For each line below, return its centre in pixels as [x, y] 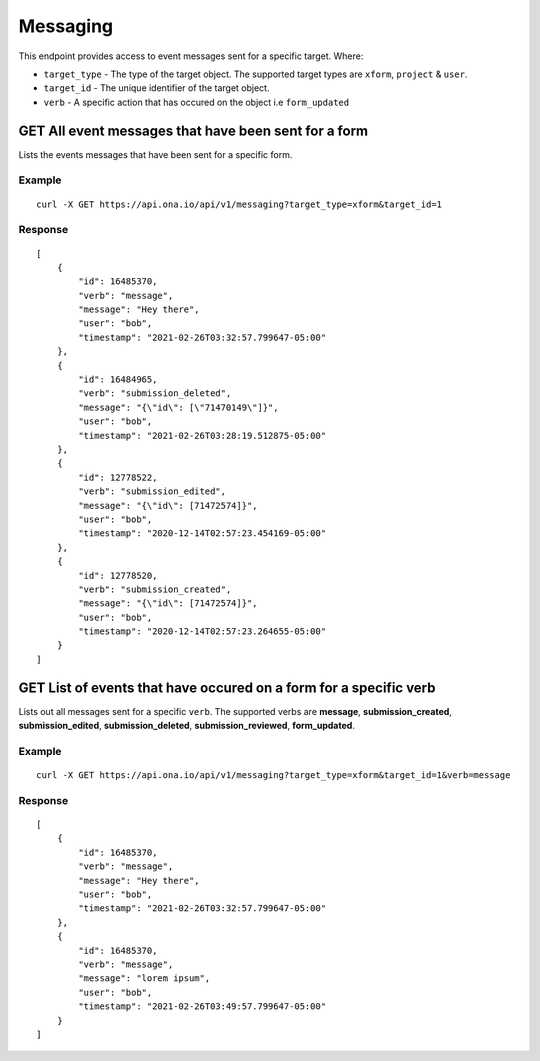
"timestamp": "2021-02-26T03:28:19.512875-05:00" [202, 435]
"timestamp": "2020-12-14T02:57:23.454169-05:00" [202, 533]
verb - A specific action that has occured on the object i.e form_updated [196, 102]
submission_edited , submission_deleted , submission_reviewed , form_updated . [186, 726]
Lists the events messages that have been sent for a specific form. [155, 154]
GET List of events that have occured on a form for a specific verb [227, 687]
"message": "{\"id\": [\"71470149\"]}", [178, 407]
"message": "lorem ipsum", [144, 978]
